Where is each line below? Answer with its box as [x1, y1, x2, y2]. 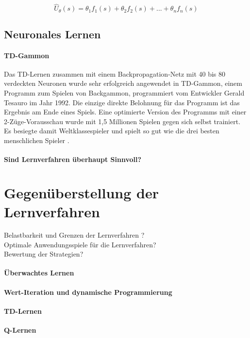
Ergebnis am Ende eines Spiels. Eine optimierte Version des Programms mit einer [4, 107, 247, 117]
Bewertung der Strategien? [4, 249, 83, 259]
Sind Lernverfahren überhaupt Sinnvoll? [4, 154, 142, 164]
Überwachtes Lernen [4, 268, 74, 278]
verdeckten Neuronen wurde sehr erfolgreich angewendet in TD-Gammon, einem [4, 78, 242, 88]
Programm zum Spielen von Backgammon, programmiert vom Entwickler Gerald [4, 87, 245, 97]
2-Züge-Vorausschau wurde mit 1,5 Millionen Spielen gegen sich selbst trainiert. [4, 116, 241, 126]
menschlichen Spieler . [4, 135, 69, 145]
